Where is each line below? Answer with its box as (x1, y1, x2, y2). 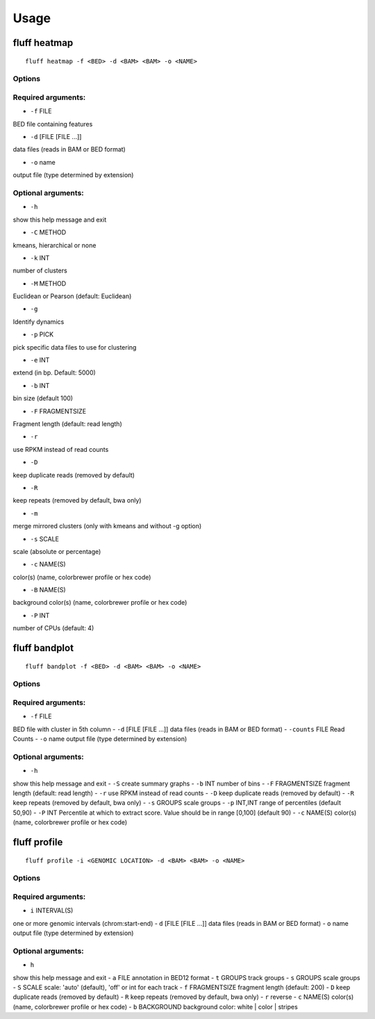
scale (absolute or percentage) (12, 547, 101, 555)
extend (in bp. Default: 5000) (12, 368, 97, 377)
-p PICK (30, 330, 54, 339)
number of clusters (12, 266, 67, 275)
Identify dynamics (12, 317, 65, 326)
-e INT (30, 356, 50, 364)
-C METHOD (30, 228, 67, 236)
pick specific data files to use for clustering (12, 343, 137, 351)
